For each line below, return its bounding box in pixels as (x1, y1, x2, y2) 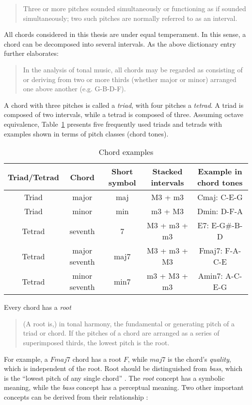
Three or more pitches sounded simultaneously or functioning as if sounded (23, 3, 246, 13)
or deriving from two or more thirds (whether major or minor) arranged (23, 74, 236, 84)
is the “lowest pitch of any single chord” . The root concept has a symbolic (4, 372, 225, 383)
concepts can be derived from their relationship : (4, 391, 148, 402)
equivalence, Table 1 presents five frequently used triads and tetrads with (4, 118, 222, 129)
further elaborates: (4, 48, 59, 58)
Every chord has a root (4, 302, 71, 312)
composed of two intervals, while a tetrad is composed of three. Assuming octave (4, 109, 244, 119)
